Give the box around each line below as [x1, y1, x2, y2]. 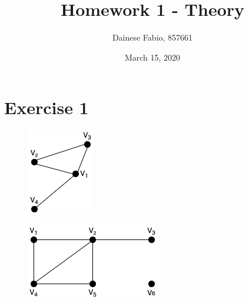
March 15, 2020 [124, 51, 181, 63]
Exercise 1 [4, 95, 89, 119]
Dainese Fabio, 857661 [112, 31, 193, 44]
